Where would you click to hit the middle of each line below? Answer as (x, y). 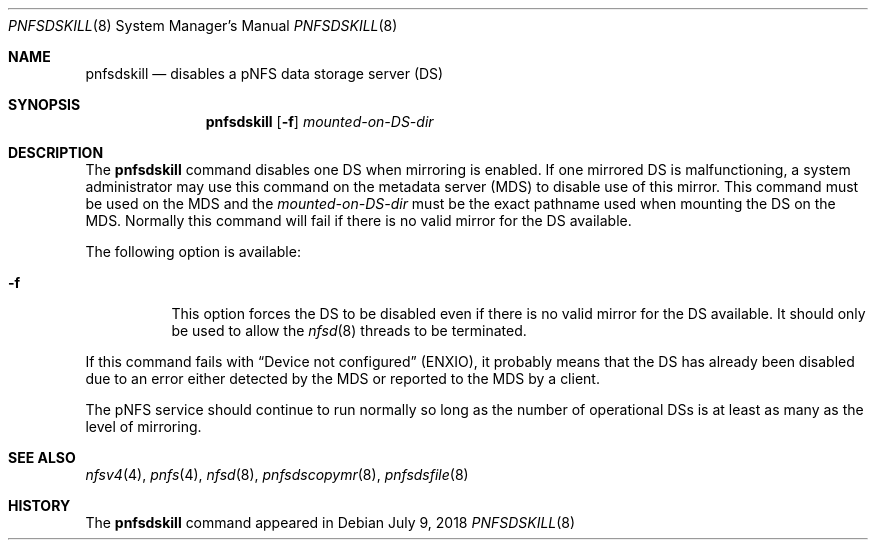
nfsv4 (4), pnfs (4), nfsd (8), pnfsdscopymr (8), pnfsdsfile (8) (277, 474)
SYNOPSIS (44, 104)
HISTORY (39, 505)
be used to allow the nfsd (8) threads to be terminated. (349, 330)
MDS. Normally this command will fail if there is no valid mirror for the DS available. (358, 220)
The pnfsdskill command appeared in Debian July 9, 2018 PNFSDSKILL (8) (330, 522)
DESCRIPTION (56, 152)
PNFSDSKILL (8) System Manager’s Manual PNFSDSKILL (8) (203, 25)
